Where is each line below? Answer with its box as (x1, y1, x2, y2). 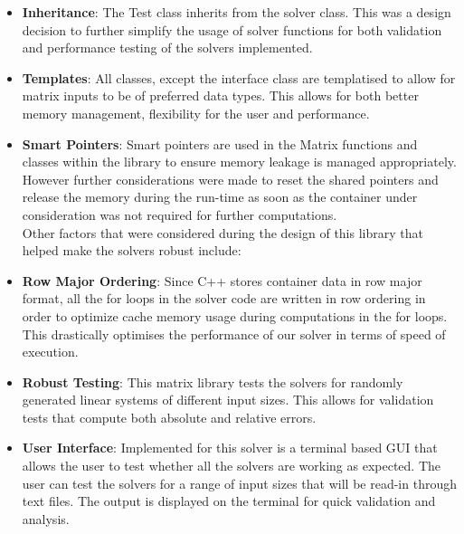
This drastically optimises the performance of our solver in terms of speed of (22, 324, 446, 343)
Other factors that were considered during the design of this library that (22, 223, 423, 242)
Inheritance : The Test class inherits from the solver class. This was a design (22, 3, 451, 21)
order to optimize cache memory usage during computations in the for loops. (22, 306, 448, 325)
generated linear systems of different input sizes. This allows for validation (22, 390, 434, 409)
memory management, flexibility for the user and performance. (22, 103, 370, 122)
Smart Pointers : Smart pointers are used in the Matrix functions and (22, 134, 418, 153)
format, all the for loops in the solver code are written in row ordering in (22, 289, 426, 308)
